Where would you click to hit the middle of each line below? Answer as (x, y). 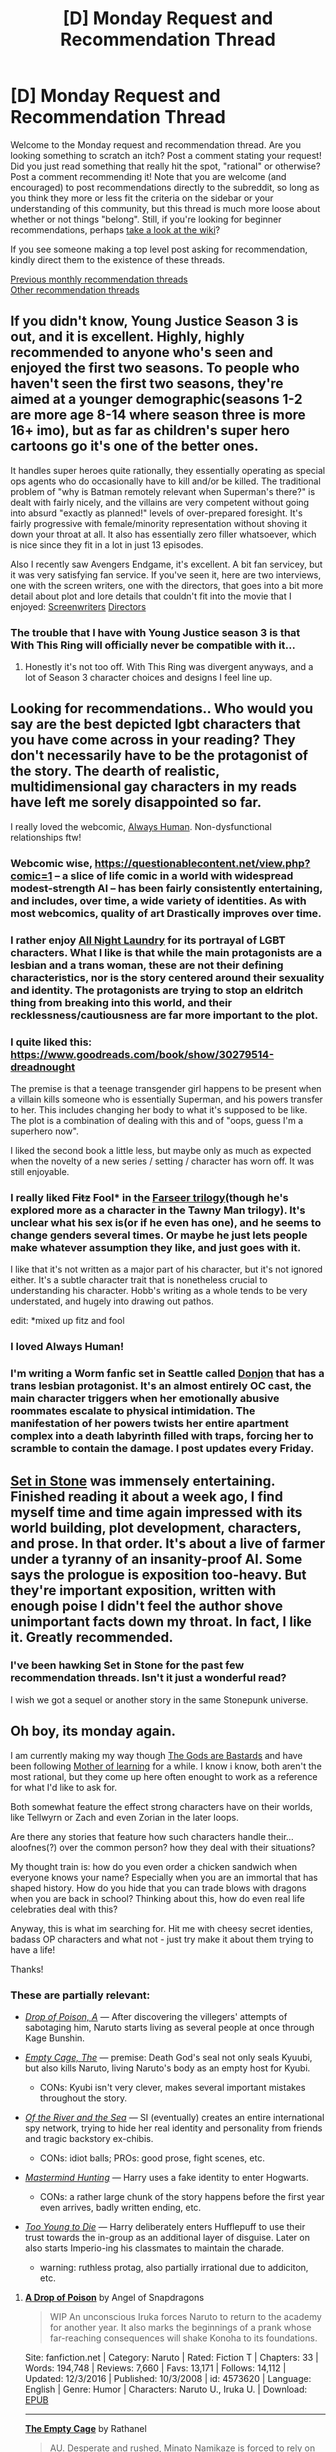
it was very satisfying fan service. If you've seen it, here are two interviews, (166, 574)
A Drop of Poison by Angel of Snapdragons (114, 2297)
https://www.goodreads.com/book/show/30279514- (142, 1054)
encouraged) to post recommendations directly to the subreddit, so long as (165, 187)
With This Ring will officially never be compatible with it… (153, 645)
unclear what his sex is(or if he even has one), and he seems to (166, 1222)
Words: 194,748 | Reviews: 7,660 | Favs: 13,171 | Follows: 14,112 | (155, 2368)
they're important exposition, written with (143, 1590)
